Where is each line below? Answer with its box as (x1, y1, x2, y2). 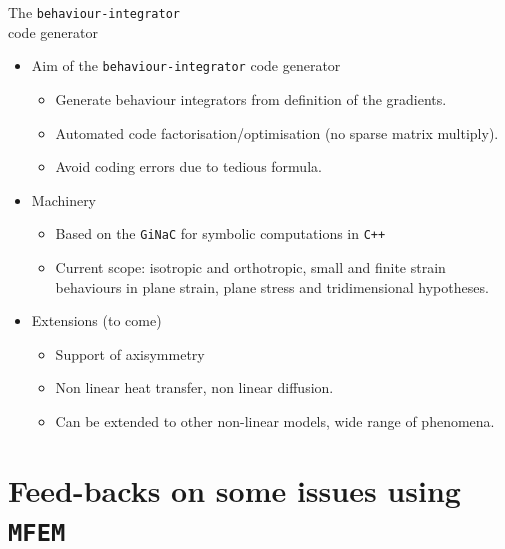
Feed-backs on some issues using (8, 469, 461, 510)
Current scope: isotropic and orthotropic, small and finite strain (55, 256, 446, 277)
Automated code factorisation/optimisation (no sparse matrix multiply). (55, 122, 499, 143)
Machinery (31, 189, 97, 210)
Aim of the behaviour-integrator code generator (31, 55, 341, 76)
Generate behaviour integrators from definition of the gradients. (55, 88, 447, 109)
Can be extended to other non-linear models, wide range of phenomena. (55, 410, 495, 431)
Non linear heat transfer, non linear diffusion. (55, 377, 334, 398)
